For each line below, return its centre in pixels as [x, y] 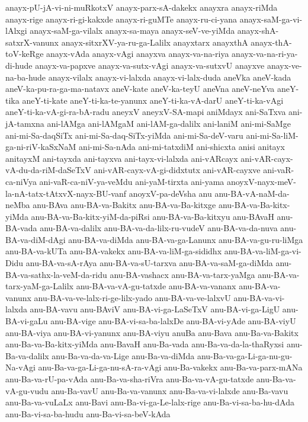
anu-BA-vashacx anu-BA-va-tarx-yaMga [182, 274]
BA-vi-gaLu [27, 321]
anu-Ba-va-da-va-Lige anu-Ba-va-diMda [123, 355]
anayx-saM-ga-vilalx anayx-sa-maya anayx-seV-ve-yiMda [132, 31]
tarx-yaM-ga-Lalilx [39, 286]
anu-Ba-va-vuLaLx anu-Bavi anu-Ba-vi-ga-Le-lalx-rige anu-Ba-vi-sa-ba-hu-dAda [150, 402]
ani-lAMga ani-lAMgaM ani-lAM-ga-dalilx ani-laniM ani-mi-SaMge [169, 123]
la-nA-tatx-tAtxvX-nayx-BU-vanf [66, 193]
